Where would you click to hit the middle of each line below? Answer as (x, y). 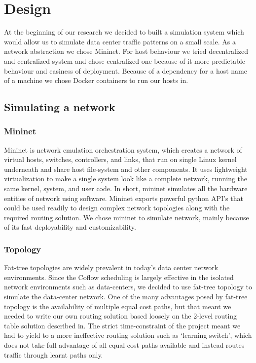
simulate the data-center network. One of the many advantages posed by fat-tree (126, 297)
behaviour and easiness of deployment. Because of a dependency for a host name (126, 70)
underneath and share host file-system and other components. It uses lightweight (126, 169)
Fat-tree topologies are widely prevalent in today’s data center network (111, 267)
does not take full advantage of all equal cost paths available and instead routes (124, 345)
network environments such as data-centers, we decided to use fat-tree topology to (128, 287)
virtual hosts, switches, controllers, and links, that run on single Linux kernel (120, 159)
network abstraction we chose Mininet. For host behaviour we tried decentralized (126, 51)
